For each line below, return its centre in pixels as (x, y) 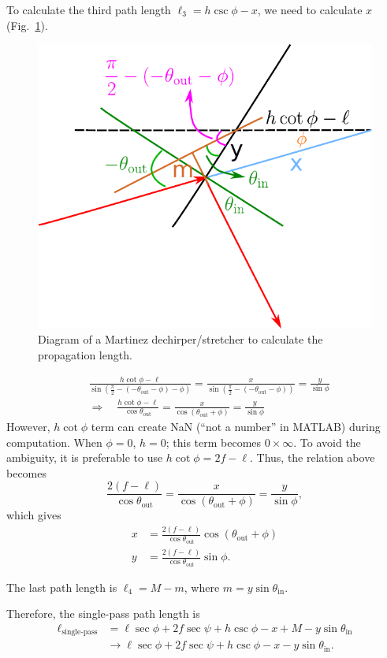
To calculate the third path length (89, 9)
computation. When (54, 442)
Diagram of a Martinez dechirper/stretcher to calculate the (180, 339)
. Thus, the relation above (312, 457)
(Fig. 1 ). (27, 25)
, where (202, 587)
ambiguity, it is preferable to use (85, 457)
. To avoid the (327, 442)
